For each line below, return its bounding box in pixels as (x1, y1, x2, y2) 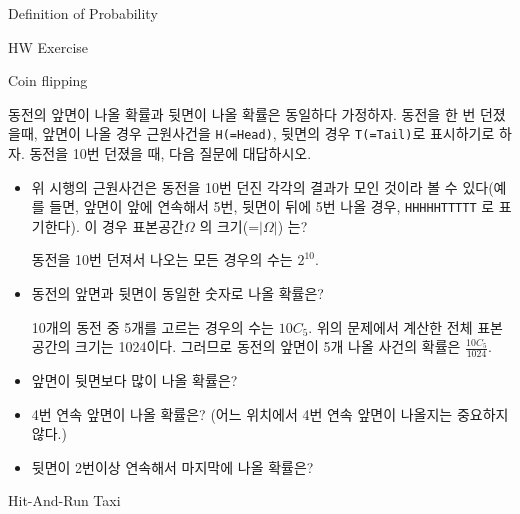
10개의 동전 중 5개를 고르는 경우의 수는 (31, 316, 274, 337)
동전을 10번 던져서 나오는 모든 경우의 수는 (31, 249, 293, 270)
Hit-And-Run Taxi (8, 490, 121, 511)
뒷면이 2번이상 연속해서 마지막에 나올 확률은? (31, 456, 314, 477)
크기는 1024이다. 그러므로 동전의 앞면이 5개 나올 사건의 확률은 (75, 336, 461, 357)
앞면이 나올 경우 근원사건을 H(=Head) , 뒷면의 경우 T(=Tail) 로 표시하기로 (42, 123, 495, 144)
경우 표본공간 (101, 215, 184, 236)
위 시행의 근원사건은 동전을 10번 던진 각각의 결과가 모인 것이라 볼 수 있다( (31, 176, 494, 197)
